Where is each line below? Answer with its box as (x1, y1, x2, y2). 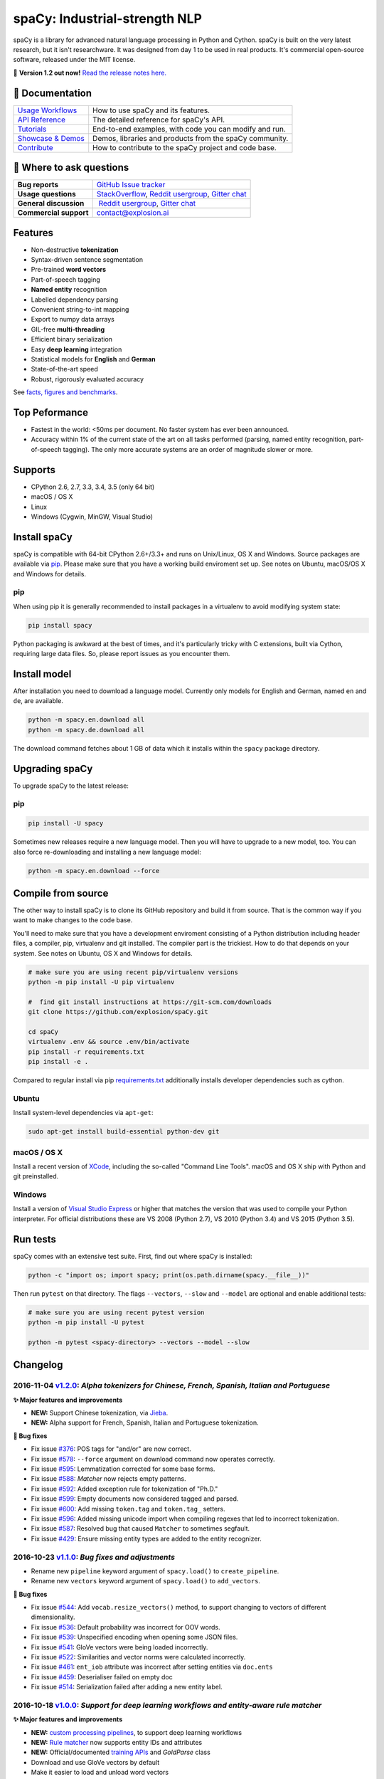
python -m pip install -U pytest (28, 1319, 145, 1326)
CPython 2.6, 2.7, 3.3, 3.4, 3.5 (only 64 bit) (31, 482, 155, 491)
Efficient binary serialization (31, 335, 113, 344)
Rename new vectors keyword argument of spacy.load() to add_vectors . (31, 1577, 261, 1585)
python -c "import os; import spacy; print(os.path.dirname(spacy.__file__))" (28, 1271, 309, 1279)
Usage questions (17, 189, 76, 199)
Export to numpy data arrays (31, 315, 115, 324)
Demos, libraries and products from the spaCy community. (92, 133, 289, 143)
